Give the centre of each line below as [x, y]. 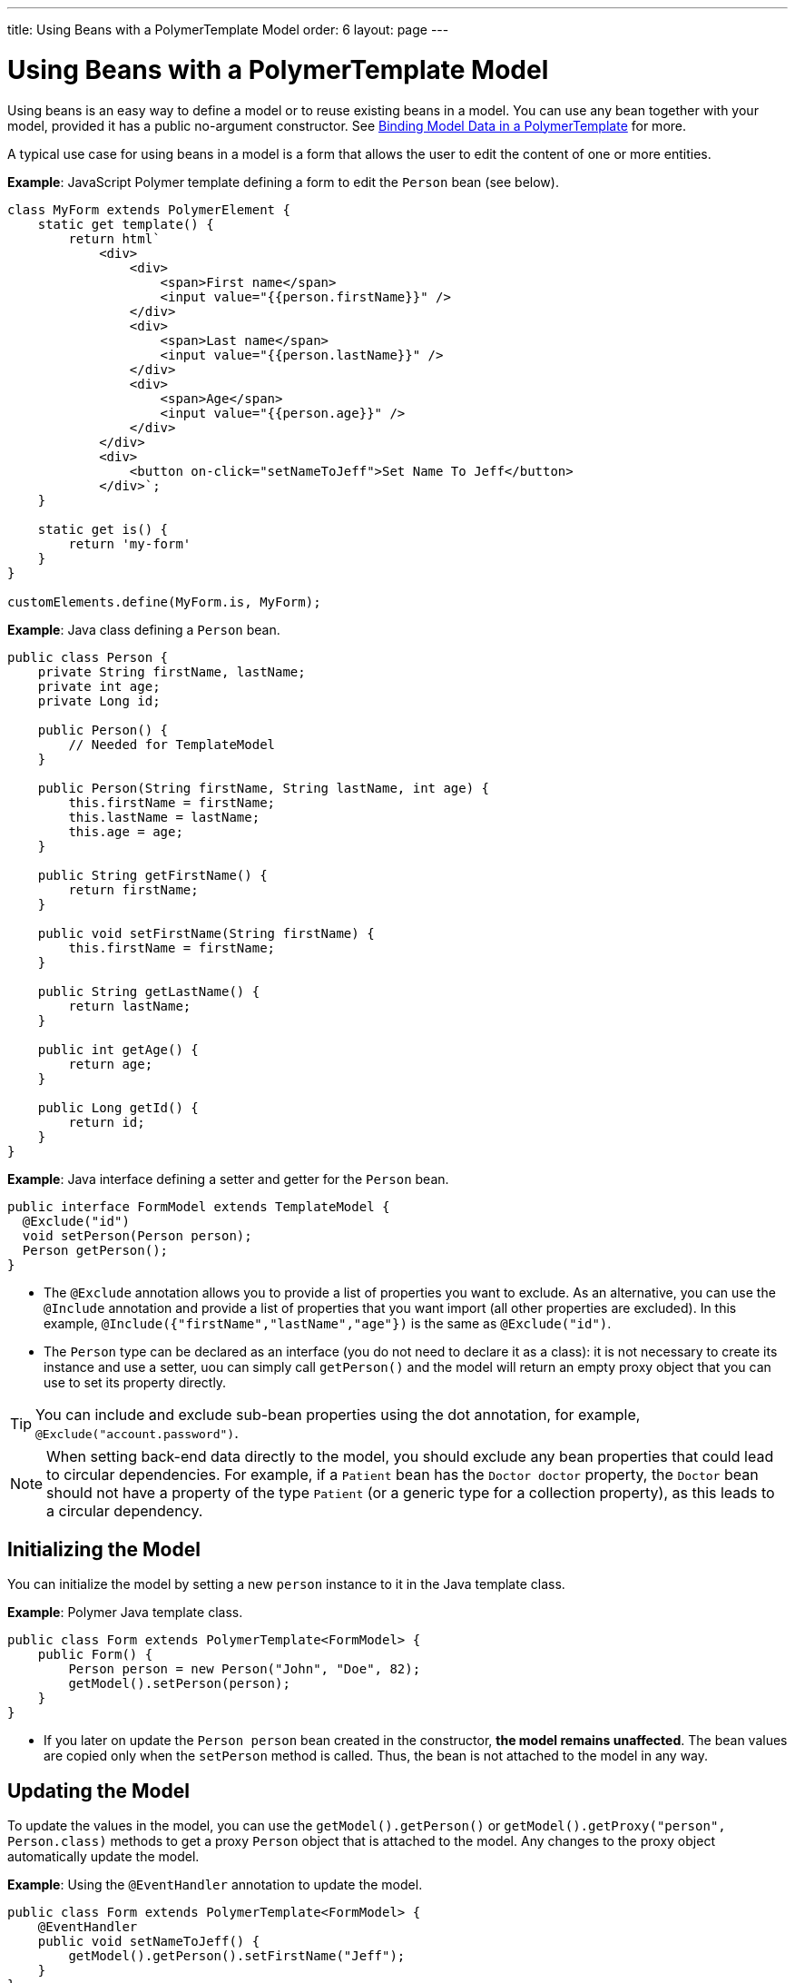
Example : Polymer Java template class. [125, 1613]
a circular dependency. [125, 1510]
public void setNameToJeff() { [149, 1942]
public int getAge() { [118, 1049]
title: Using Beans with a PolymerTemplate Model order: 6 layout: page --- [228, 30]
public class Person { [88, 657]
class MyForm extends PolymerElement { [149, 209]
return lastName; [130, 1006]
